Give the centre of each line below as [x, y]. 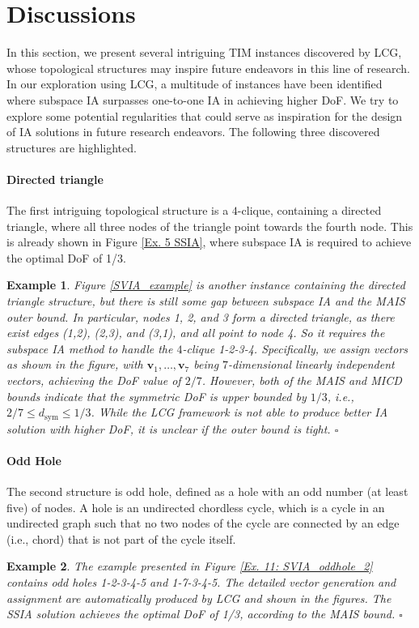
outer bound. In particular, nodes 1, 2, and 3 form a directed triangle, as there [201, 316]
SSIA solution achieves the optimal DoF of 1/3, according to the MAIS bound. [201, 614]
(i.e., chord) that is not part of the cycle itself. [121, 538]
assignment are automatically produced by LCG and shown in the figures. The [199, 598]
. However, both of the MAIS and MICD [302, 380]
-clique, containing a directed [309, 210]
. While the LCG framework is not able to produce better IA [239, 412]
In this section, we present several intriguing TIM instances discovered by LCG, [204, 52]
